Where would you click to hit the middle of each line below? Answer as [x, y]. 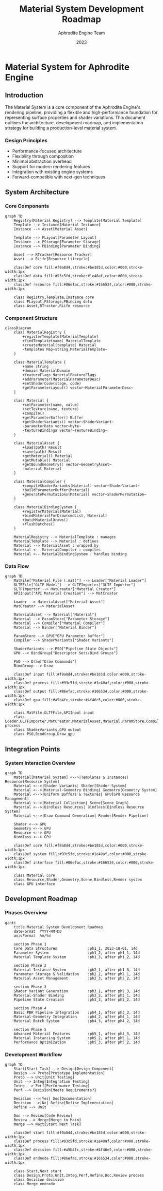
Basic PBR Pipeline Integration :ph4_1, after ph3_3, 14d [77, 1012]
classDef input [29, 674]
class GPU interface [34, 884]
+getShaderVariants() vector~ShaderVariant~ [68, 422]
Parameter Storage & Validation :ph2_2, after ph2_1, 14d [77, 974]
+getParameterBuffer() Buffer [53, 418]
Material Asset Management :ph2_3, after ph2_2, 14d [77, 978]
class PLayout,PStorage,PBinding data [53, 301]
